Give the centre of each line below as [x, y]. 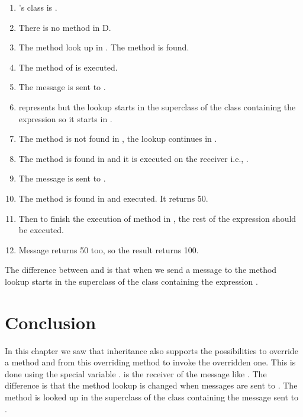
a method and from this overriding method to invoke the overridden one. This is [150, 362]
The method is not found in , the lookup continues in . [118, 139]
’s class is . [38, 7]
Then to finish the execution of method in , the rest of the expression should [157, 218]
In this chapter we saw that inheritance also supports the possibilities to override [151, 350]
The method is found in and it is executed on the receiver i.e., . [133, 158]
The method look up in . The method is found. [104, 47]
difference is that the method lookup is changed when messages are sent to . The [151, 385]
